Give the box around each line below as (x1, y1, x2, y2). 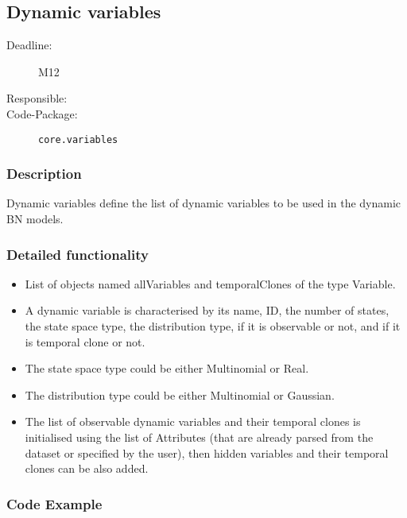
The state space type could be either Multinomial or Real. (25, 360, 309, 377)
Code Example (6, 493, 103, 513)
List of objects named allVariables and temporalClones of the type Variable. (25, 275, 396, 292)
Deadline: (6, 37, 52, 53)
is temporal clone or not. (25, 333, 145, 350)
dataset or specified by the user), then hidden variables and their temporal (25, 444, 389, 461)
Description (6, 164, 82, 184)
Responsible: (6, 90, 68, 106)
